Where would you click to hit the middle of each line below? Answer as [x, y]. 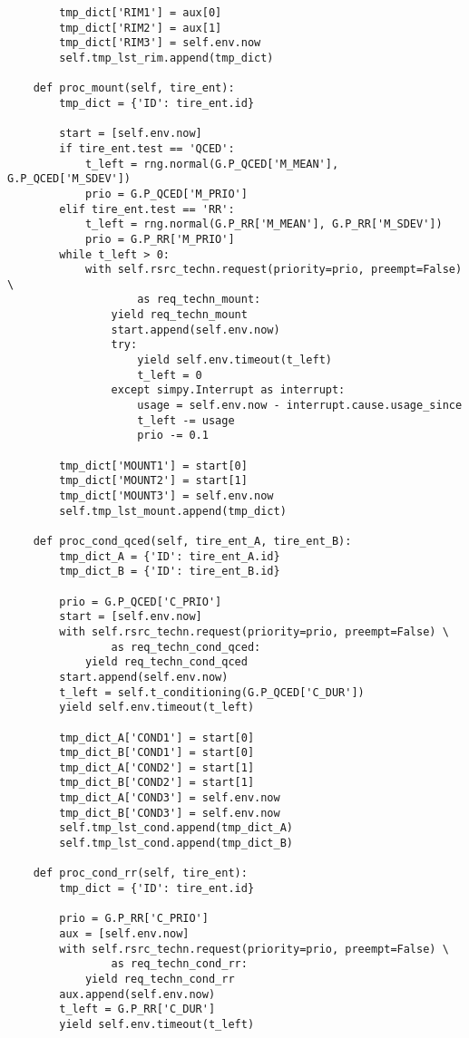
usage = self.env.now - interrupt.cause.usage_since [300, 406]
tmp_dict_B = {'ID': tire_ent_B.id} [170, 572]
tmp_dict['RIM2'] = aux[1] [141, 28]
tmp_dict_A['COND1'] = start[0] [157, 737]
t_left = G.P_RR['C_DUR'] [137, 1009]
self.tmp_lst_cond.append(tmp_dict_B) [176, 844]
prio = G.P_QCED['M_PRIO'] [166, 194]
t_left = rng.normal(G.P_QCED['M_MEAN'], [212, 164]
